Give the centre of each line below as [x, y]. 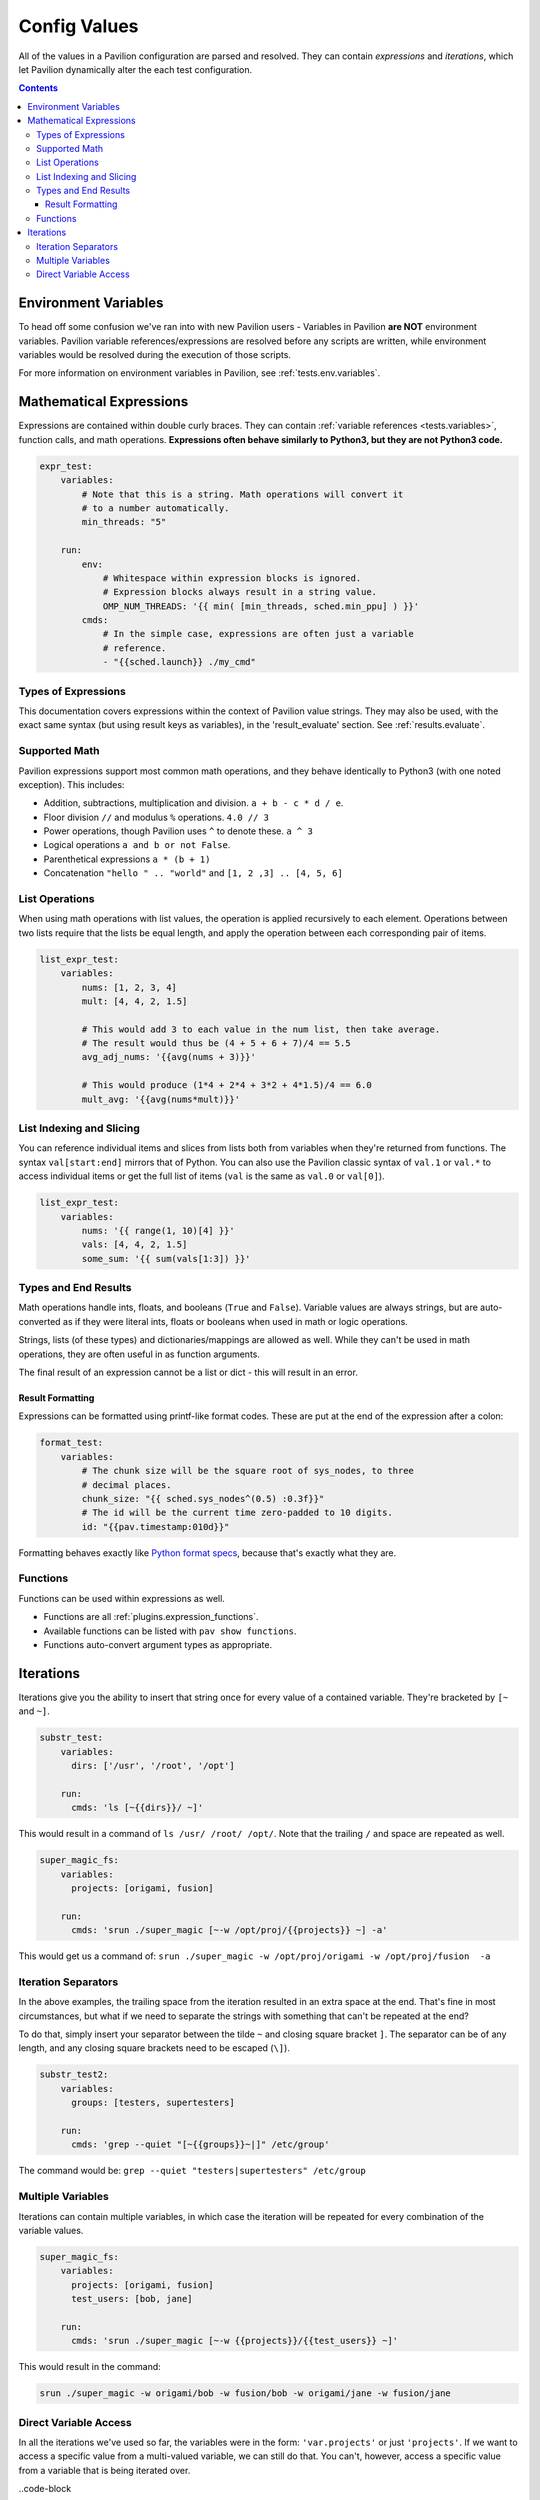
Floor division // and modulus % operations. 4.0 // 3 [156, 817]
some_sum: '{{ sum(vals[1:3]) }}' [166, 1258]
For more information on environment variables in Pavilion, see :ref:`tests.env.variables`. [199, 373]
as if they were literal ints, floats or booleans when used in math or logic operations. [235, 1321]
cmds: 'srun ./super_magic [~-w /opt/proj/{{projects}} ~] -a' [229, 1930]
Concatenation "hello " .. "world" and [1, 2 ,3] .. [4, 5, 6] [193, 873]
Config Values [78, 26]
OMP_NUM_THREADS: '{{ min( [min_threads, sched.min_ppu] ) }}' [261, 606]
